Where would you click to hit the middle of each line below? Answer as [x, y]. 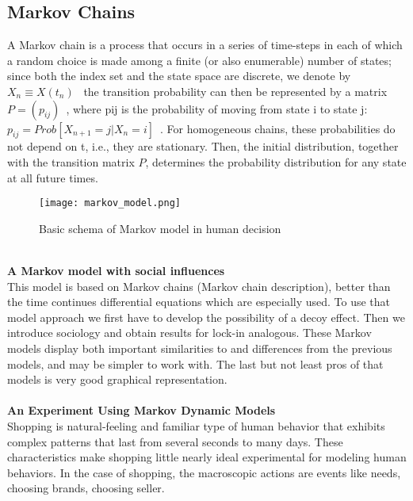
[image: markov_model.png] [110, 203]
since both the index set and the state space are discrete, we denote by [179, 76]
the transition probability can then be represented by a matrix [235, 91]
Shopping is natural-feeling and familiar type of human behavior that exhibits [196, 425]
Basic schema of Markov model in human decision [160, 228]
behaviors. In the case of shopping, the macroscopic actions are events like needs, [204, 472]
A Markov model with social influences [116, 270]
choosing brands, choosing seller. [86, 488]
